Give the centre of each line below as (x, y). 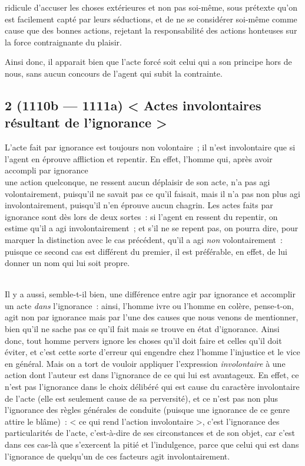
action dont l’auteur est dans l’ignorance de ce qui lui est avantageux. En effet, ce (152, 375)
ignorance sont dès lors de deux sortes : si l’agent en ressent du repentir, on (141, 216)
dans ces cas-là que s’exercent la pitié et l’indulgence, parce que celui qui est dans (152, 444)
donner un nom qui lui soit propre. (67, 263)
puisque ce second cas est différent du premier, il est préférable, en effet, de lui (146, 251)
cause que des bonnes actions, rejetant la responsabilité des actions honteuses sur (151, 30)
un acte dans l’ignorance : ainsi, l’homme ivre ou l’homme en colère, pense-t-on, (149, 305)
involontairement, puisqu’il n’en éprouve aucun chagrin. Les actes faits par (139, 205)
